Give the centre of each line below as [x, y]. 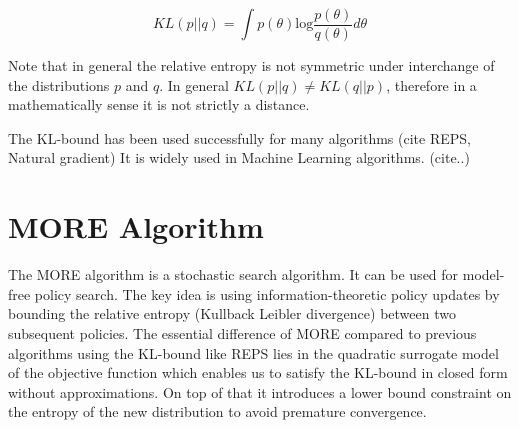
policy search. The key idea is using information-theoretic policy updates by [267, 293]
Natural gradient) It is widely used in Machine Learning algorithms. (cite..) [239, 157]
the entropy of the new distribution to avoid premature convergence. [217, 411]
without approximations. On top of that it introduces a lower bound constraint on [260, 391]
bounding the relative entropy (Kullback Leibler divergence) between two [232, 313]
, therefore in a [431, 84]
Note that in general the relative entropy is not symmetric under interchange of [251, 65]
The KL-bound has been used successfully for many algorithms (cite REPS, [239, 137]
